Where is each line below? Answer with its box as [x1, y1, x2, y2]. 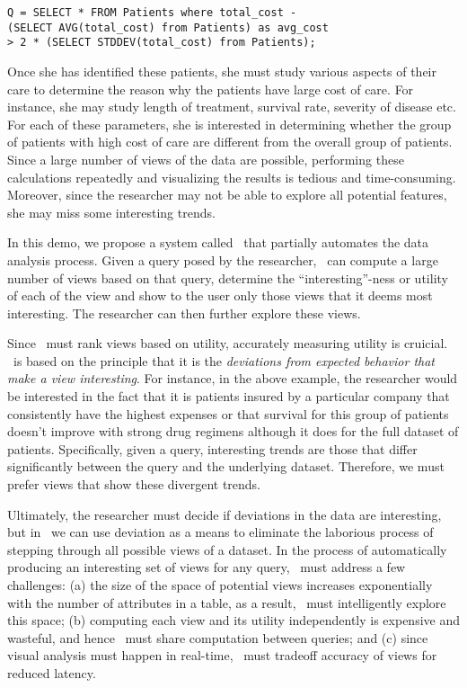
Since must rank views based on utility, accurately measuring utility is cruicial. [7, 334, 448, 353]
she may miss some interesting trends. [7, 202, 216, 221]
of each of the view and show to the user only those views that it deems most [7, 286, 433, 305]
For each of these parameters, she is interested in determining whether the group [7, 114, 452, 133]
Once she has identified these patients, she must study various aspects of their [7, 61, 436, 80]
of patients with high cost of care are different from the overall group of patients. [7, 132, 453, 151]
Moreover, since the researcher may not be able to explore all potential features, [7, 185, 447, 204]
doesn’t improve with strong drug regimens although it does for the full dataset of [7, 422, 459, 441]
